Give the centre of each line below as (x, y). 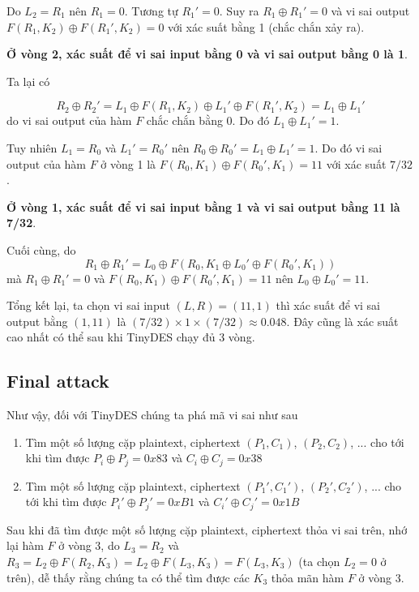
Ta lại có (28, 81)
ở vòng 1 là (128, 163)
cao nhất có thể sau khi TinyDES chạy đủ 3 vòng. (131, 337)
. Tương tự (151, 11)
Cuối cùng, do (41, 249)
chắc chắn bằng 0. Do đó (208, 120)
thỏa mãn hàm (308, 577)
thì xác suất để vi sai (328, 305)
